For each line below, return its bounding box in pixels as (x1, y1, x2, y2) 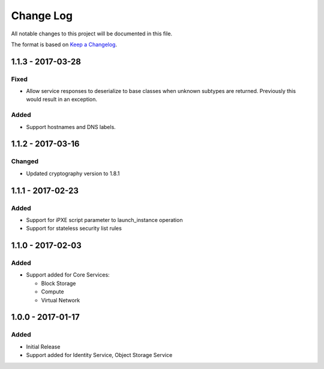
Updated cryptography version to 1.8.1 (26, 170, 120, 177)
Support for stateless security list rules (26, 225, 122, 232)
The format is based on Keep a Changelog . (11, 41, 117, 48)
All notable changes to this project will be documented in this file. (11, 30, 173, 37)
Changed (11, 157, 39, 166)
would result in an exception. (26, 96, 98, 103)
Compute (41, 288, 64, 295)
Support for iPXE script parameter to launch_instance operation (26, 216, 183, 223)
